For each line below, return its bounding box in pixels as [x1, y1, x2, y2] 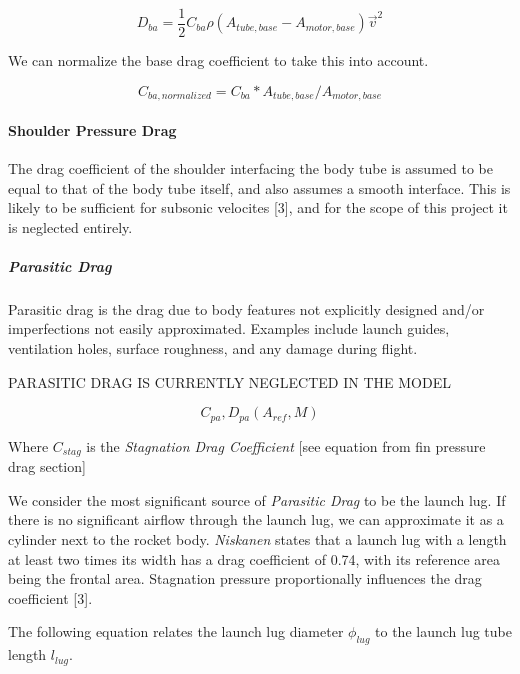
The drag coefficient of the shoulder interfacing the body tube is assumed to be [8, 157, 493, 178]
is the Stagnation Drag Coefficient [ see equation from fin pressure [86, 435, 486, 456]
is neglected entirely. [8, 216, 133, 237]
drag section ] [8, 456, 86, 477]
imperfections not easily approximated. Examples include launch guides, [8, 318, 450, 339]
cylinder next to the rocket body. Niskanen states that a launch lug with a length [8, 528, 507, 549]
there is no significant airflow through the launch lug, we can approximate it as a [8, 509, 504, 530]
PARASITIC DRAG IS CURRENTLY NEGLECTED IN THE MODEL [8, 371, 451, 392]
